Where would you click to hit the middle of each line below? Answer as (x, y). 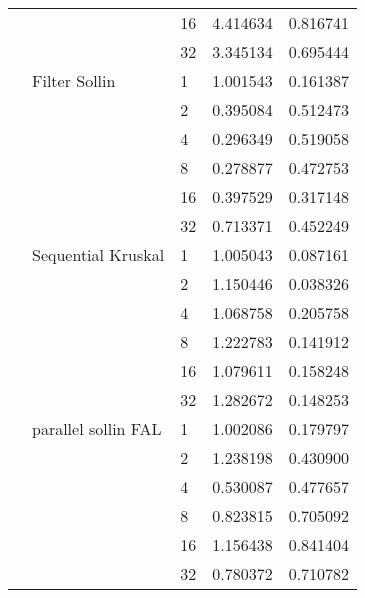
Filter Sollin (74, 80)
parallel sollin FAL (97, 428)
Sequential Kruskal (98, 254)
